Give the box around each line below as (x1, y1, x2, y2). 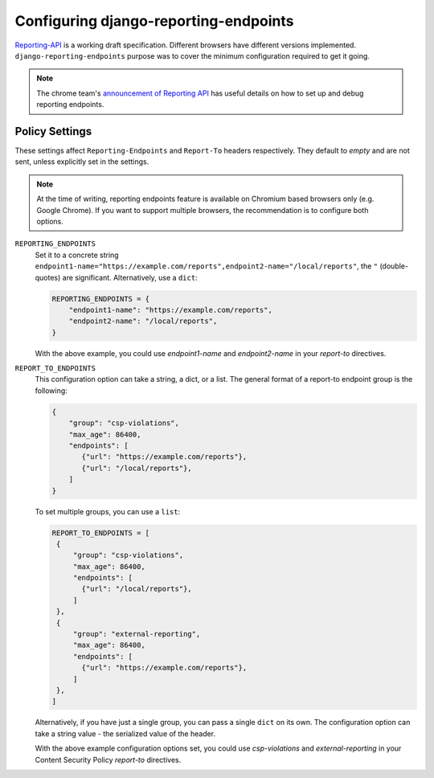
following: (35, 386, 68, 395)
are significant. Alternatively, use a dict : (62, 272, 198, 282)
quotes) (35, 272, 61, 282)
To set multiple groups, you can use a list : (35, 506, 181, 516)
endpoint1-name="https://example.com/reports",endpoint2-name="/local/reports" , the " (35, 261, 378, 271)
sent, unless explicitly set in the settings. (14, 157, 149, 166)
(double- (379, 261, 409, 271)
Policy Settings (14, 125, 92, 138)
